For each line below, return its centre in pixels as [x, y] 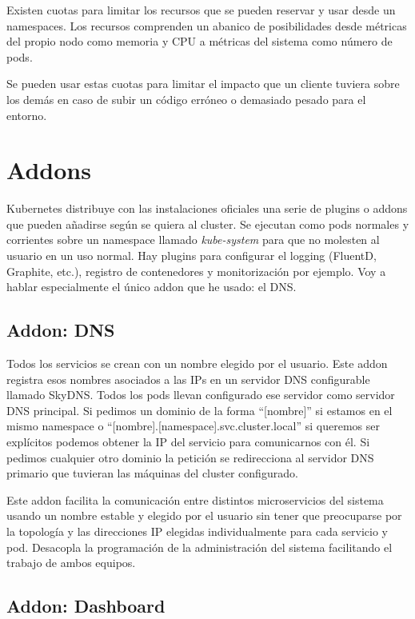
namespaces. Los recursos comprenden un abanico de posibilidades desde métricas [207, 25]
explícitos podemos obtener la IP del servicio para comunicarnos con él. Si [188, 442]
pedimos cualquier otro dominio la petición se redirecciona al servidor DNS [190, 457]
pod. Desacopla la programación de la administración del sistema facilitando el [200, 547]
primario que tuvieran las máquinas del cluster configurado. [152, 473]
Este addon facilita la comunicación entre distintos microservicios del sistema [195, 499]
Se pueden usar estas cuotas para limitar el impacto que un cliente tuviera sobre [203, 84]
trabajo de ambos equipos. [71, 563]
